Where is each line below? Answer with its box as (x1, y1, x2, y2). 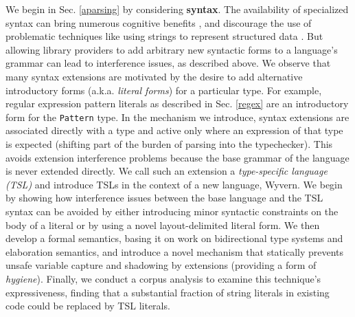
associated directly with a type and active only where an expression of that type (5, 123, 343, 138)
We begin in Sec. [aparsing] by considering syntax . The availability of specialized (5, 2, 349, 16)
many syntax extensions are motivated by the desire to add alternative (5, 69, 303, 83)
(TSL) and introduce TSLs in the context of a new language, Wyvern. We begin (5, 177, 343, 191)
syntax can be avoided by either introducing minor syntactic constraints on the (5, 204, 339, 218)
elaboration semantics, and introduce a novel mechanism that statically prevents (5, 244, 344, 259)
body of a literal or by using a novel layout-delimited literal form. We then (5, 217, 320, 232)
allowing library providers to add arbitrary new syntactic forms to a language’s (5, 42, 338, 56)
